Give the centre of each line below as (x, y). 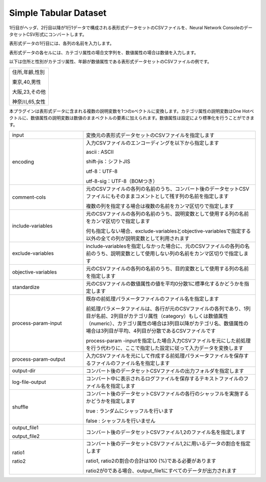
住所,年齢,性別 (28, 72)
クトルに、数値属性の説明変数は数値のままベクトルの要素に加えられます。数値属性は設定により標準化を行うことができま (132, 118)
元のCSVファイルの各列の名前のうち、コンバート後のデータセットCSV (168, 189)
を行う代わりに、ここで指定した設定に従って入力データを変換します (165, 348)
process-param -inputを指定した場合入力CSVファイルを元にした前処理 (168, 341)
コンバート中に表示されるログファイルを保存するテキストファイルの (165, 379)
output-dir (24, 371)
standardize (26, 287)
